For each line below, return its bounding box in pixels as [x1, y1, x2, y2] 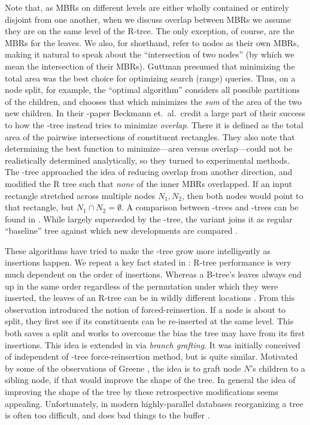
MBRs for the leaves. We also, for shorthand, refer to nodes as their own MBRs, [5, 36, 299, 49]
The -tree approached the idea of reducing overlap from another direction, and [5, 165, 293, 178]
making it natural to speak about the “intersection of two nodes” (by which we [5, 48, 294, 61]
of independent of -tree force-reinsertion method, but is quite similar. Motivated [5, 350, 298, 363]
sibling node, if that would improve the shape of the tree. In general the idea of [5, 373, 296, 386]
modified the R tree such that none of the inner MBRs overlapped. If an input [5, 177, 293, 189]
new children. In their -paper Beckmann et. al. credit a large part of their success [5, 107, 305, 119]
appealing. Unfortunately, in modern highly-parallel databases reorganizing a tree [5, 397, 303, 409]
